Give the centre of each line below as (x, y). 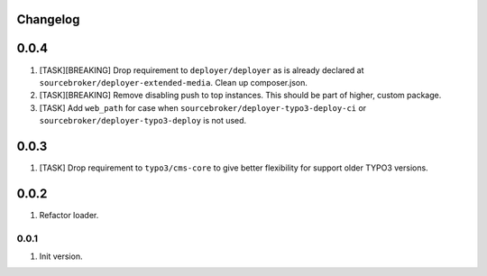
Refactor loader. (69, 215)
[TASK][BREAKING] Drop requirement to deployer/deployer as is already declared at (202, 70)
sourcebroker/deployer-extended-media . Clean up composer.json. (174, 82)
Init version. (61, 256)
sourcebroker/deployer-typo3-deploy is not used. (143, 121)
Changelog (48, 19)
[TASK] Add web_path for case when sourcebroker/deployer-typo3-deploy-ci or (203, 107)
